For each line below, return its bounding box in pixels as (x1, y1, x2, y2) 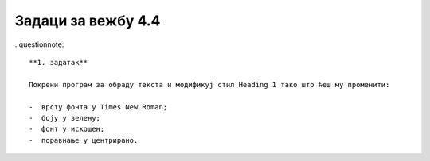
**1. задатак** (29, 58, 88, 67)
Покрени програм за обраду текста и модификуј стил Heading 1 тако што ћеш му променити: (29, 80, 390, 89)
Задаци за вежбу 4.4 (14, 12, 161, 29)
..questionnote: (14, 40, 64, 49)
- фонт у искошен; (29, 125, 105, 134)
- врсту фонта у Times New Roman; (29, 102, 168, 111)
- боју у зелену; (29, 113, 101, 122)
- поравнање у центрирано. (29, 136, 139, 144)
